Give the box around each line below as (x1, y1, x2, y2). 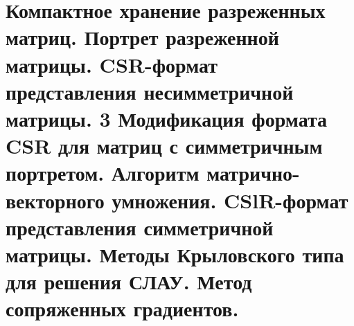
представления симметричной (6, 212, 274, 241)
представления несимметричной (6, 77, 294, 105)
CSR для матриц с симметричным (6, 132, 323, 160)
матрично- (206, 159, 300, 187)
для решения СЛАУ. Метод (6, 267, 252, 296)
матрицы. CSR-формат (6, 50, 218, 78)
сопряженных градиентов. (6, 294, 239, 323)
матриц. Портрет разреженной (6, 23, 279, 51)
